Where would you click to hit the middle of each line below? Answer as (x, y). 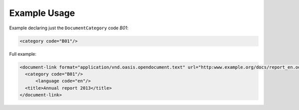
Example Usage (42, 13)
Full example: (23, 54)
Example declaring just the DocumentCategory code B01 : (69, 28)
